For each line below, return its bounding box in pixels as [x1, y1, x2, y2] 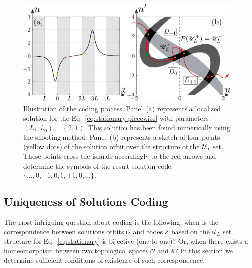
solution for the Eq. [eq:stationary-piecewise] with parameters [23, 113, 209, 123]
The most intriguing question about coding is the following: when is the [4, 216, 219, 227]
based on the [171, 226, 210, 236]
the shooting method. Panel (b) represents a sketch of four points [23, 132, 220, 142]
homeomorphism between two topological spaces [4, 245, 148, 255]
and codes [133, 226, 163, 236]
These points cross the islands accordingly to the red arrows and [23, 151, 216, 161]
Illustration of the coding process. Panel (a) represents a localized [23, 103, 221, 113]
